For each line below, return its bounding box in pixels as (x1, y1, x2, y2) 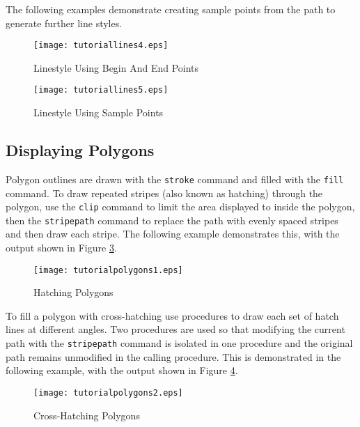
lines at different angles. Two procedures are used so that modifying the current (6, 322, 345, 336)
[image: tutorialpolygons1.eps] (33, 265, 183, 275)
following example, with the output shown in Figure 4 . (6, 363, 238, 378)
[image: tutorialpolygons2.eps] (33, 387, 183, 398)
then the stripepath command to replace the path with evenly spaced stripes (6, 212, 338, 227)
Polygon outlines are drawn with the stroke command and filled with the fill (6, 171, 344, 186)
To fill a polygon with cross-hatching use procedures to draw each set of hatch (6, 308, 339, 323)
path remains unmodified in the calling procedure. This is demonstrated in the (6, 349, 341, 364)
